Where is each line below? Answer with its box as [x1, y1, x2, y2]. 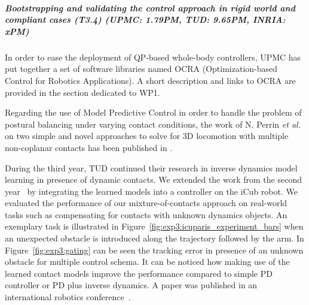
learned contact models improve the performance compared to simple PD [5, 267, 273, 279]
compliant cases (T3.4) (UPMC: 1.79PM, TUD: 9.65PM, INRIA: [5, 13, 286, 26]
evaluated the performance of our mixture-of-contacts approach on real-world [5, 197, 287, 209]
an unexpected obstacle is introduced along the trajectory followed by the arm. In [5, 232, 304, 244]
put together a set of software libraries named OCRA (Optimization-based [5, 62, 278, 75]
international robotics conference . [5, 291, 131, 303]
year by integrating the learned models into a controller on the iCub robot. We [5, 185, 298, 197]
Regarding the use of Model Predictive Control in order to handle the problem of [5, 106, 302, 119]
